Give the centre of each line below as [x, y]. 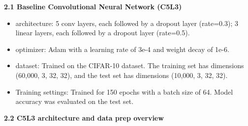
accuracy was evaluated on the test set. [75, 101]
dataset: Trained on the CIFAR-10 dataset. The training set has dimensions [130, 65]
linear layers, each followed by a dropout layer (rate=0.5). [103, 33]
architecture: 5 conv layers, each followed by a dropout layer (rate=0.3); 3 [127, 23]
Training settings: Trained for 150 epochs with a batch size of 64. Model [124, 91]
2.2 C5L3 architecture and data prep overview [84, 117]
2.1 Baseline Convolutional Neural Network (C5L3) [93, 6]
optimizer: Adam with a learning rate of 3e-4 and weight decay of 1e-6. [122, 49]
